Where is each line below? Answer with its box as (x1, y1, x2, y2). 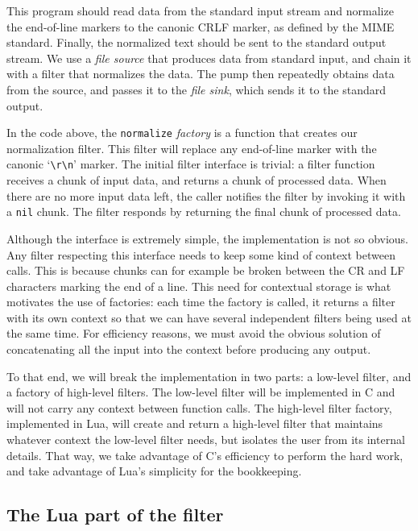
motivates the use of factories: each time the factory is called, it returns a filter (6, 293, 395, 310)
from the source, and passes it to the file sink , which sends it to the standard (6, 81, 386, 97)
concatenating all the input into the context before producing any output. (6, 341, 371, 358)
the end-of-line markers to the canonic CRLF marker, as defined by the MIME (6, 18, 395, 35)
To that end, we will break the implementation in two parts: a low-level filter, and (6, 367, 412, 384)
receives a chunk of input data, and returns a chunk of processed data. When (6, 172, 387, 189)
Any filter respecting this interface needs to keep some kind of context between (6, 246, 395, 263)
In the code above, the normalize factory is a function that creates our (6, 124, 358, 141)
